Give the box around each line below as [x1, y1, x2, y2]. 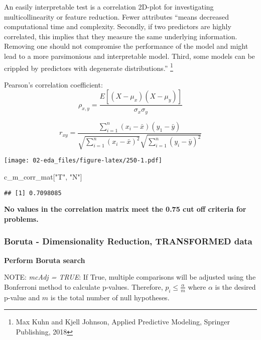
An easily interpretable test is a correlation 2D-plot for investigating [4, 2, 214, 12]
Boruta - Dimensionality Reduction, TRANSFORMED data [4, 235, 252, 247]
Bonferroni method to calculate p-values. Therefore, [4, 281, 163, 292]
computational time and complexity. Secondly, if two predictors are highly [4, 21, 231, 32]
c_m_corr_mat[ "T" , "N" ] [4, 171, 82, 182]
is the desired [215, 281, 256, 292]
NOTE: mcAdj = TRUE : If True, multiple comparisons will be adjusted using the [4, 272, 256, 282]
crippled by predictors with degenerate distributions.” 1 [4, 61, 173, 73]
